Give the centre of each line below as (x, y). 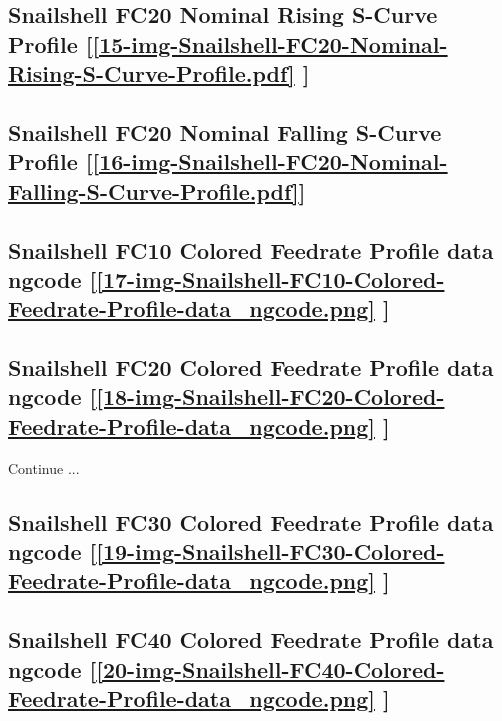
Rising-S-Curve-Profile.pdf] (151, 73)
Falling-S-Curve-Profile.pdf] (153, 190)
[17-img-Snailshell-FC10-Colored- (270, 278)
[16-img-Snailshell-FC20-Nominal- (270, 161)
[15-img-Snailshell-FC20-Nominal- (270, 43)
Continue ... (44, 467)
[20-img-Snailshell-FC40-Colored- (270, 668)
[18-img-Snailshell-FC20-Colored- (270, 396)
